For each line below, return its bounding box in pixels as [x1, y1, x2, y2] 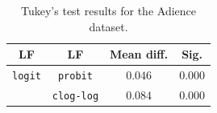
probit [57, 71, 93, 83]
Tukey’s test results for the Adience [21, 2, 197, 18]
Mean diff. [110, 46, 169, 63]
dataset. [89, 18, 128, 34]
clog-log [52, 90, 99, 102]
